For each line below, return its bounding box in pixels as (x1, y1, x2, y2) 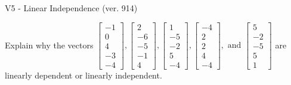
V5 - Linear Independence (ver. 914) (5, 2, 138, 14)
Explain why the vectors (5, 38, 94, 51)
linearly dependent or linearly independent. (5, 68, 162, 81)
